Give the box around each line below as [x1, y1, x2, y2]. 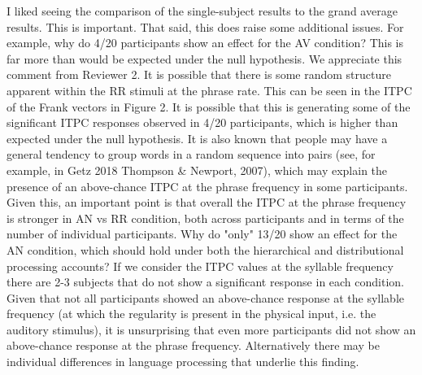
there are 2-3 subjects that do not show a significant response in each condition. [7, 273, 405, 290]
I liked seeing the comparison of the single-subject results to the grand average [7, 2, 398, 19]
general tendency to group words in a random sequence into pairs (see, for [7, 146, 376, 163]
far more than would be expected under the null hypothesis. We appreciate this [7, 50, 402, 67]
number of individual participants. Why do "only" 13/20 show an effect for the [7, 225, 398, 242]
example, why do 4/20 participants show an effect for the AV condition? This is [7, 34, 404, 51]
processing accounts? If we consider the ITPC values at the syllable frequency [7, 257, 394, 274]
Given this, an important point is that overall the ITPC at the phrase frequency [7, 194, 407, 211]
